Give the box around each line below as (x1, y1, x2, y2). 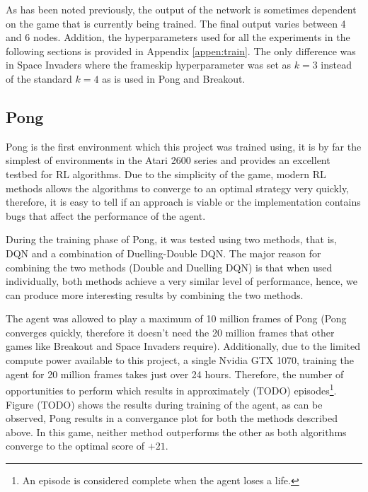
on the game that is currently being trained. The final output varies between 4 (6, 16, 346, 30)
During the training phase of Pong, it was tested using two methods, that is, (6, 232, 337, 247)
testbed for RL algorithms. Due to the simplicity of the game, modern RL (6, 166, 326, 181)
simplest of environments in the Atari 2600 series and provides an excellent (6, 153, 330, 168)
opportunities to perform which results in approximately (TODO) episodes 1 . (6, 381, 337, 397)
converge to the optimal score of (6, 438, 145, 453)
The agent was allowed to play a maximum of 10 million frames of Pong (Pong (6, 311, 347, 326)
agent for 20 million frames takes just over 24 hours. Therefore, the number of (6, 366, 344, 381)
